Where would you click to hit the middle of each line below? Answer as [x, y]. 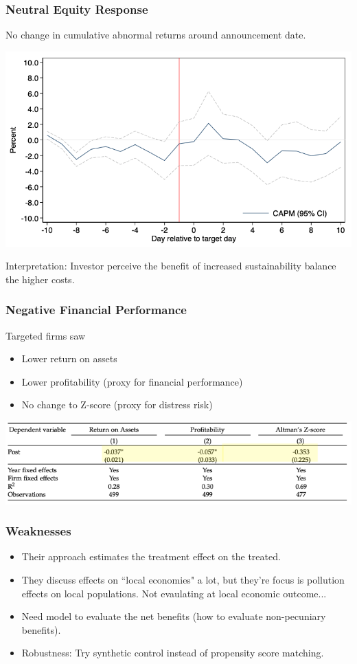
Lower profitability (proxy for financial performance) [132, 381]
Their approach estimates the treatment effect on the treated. [151, 556]
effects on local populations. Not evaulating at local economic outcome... [174, 593]
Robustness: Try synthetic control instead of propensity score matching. [173, 653]
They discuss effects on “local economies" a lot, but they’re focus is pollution [183, 579]
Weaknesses [38, 531]
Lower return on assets [69, 358]
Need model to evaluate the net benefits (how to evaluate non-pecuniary [174, 616]
